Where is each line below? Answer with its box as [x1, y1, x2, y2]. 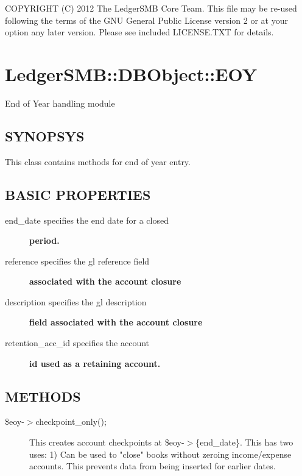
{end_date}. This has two [195, 436, 293, 449]
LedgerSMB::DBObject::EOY [5, 61, 258, 86]
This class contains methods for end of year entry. [5, 155, 191, 168]
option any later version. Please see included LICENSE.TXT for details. [5, 26, 274, 38]
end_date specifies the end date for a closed [5, 213, 169, 226]
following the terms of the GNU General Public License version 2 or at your [5, 13, 288, 26]
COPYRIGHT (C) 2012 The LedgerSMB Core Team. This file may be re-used [5, 2, 297, 14]
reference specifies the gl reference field [5, 254, 150, 267]
